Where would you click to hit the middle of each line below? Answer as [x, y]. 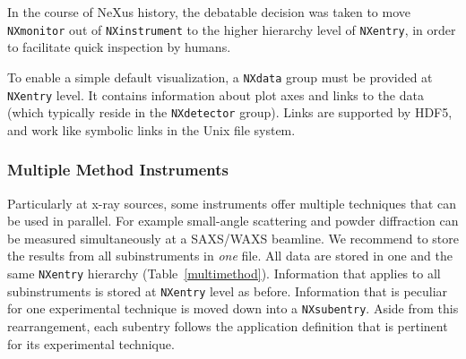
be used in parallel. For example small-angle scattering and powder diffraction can [233, 221]
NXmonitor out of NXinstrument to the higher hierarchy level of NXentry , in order [232, 29]
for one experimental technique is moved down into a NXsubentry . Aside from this [233, 308]
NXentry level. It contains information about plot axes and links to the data [216, 94]
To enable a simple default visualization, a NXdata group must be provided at [220, 77]
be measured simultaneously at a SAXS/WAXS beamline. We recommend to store [233, 238]
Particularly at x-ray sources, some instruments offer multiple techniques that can [232, 203]
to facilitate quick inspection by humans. [119, 47]
